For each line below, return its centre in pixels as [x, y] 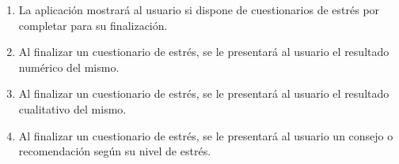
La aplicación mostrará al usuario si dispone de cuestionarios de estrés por [199, 9]
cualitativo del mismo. [72, 108]
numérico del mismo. [69, 67]
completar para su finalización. [93, 25]
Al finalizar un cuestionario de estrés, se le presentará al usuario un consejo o [206, 135]
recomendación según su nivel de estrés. [115, 151]
